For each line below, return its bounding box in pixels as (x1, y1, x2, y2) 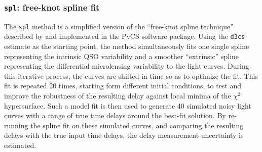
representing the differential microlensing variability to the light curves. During (4, 61, 249, 71)
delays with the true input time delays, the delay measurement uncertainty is (4, 130, 244, 140)
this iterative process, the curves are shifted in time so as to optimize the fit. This (4, 70, 258, 81)
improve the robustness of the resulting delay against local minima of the (4, 90, 231, 101)
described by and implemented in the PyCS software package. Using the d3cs (4, 31, 245, 41)
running (4, 120, 28, 130)
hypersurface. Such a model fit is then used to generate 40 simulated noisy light (4, 100, 251, 111)
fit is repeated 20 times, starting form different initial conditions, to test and (4, 80, 241, 91)
